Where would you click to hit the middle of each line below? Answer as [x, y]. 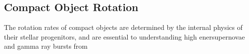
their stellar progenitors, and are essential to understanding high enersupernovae [124, 36]
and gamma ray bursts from [46, 46]
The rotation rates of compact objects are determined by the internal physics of [123, 27]
